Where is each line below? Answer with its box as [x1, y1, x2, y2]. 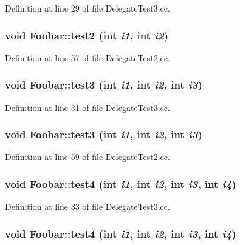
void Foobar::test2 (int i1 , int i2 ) [5, 27, 169, 42]
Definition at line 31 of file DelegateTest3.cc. [5, 101, 170, 113]
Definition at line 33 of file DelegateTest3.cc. [5, 200, 170, 213]
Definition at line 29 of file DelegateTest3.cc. [5, 2, 170, 14]
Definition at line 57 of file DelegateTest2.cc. [5, 51, 170, 64]
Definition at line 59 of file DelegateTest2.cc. [5, 150, 170, 163]
